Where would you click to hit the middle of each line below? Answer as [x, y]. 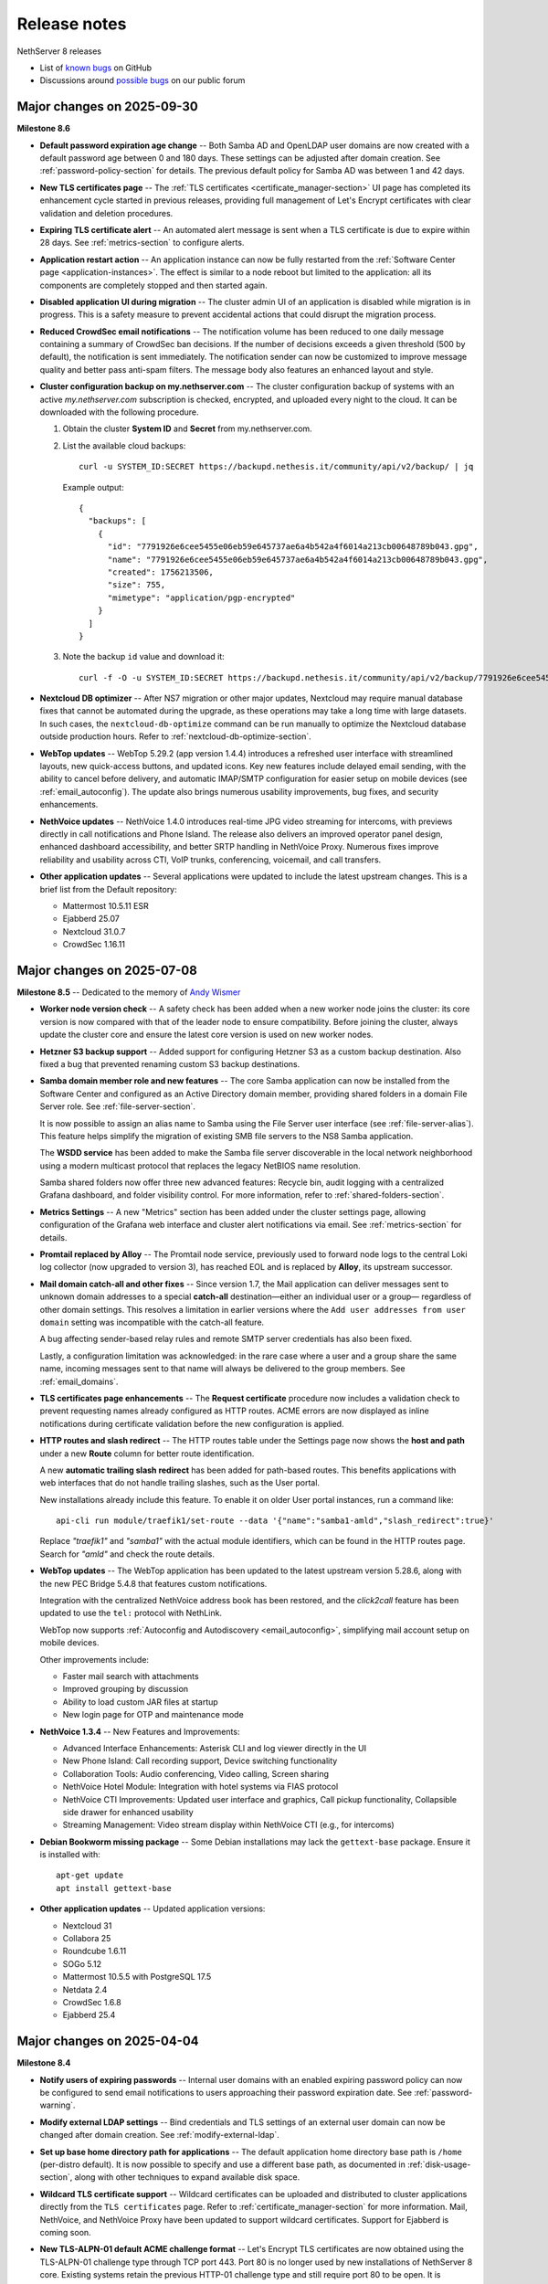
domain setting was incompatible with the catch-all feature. [152, 1322]
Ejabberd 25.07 [91, 919]
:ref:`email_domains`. [79, 1381]
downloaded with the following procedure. [120, 412]
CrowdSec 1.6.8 [92, 2002]
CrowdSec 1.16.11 [94, 945]
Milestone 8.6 [43, 129]
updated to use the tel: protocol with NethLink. [131, 1613]
